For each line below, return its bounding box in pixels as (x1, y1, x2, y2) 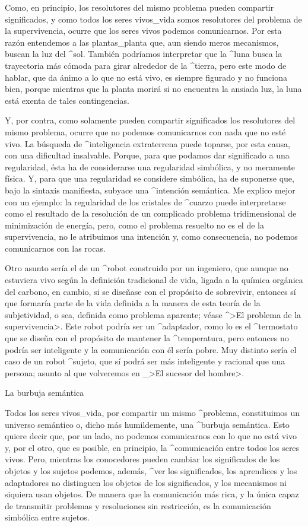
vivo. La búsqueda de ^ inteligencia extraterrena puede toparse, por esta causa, (5, 137, 290, 150)
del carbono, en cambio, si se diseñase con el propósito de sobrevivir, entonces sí (5, 285, 296, 297)
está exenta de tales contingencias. (5, 94, 129, 106)
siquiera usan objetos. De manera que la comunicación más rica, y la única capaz (5, 488, 299, 500)
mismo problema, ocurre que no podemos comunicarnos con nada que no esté (5, 125, 286, 138)
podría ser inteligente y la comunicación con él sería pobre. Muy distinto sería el (5, 343, 297, 355)
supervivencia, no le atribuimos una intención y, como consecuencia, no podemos (5, 230, 298, 243)
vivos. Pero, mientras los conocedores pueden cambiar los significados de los (5, 453, 280, 465)
